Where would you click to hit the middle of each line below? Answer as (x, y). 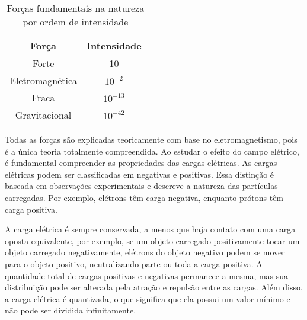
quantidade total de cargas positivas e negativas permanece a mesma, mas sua (147, 275)
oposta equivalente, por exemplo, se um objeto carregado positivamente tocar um (152, 240)
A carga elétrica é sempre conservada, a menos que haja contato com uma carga (150, 229)
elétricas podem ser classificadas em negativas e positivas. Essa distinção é (140, 174)
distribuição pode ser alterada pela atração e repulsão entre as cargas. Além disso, (154, 287)
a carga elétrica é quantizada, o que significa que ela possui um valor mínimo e (148, 298)
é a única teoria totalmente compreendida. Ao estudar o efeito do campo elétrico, (152, 151)
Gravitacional (43, 115)
